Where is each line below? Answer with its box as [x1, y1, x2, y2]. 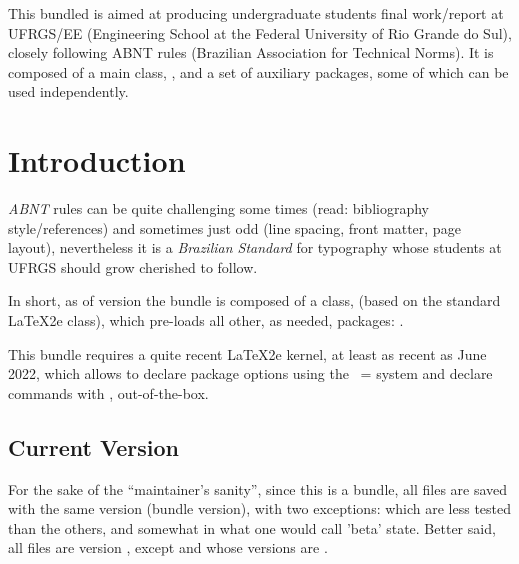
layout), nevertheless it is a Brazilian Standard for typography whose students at [8, 237, 502, 258]
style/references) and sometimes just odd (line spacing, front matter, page [8, 217, 461, 238]
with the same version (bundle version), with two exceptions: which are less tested [8, 498, 512, 519]
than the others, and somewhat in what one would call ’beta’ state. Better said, [8, 517, 496, 538]
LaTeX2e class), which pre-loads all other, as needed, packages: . [8, 310, 404, 331]
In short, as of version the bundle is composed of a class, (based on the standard [8, 290, 501, 311]
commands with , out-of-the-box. [8, 382, 209, 403]
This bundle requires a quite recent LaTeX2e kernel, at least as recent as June [8, 343, 487, 364]
